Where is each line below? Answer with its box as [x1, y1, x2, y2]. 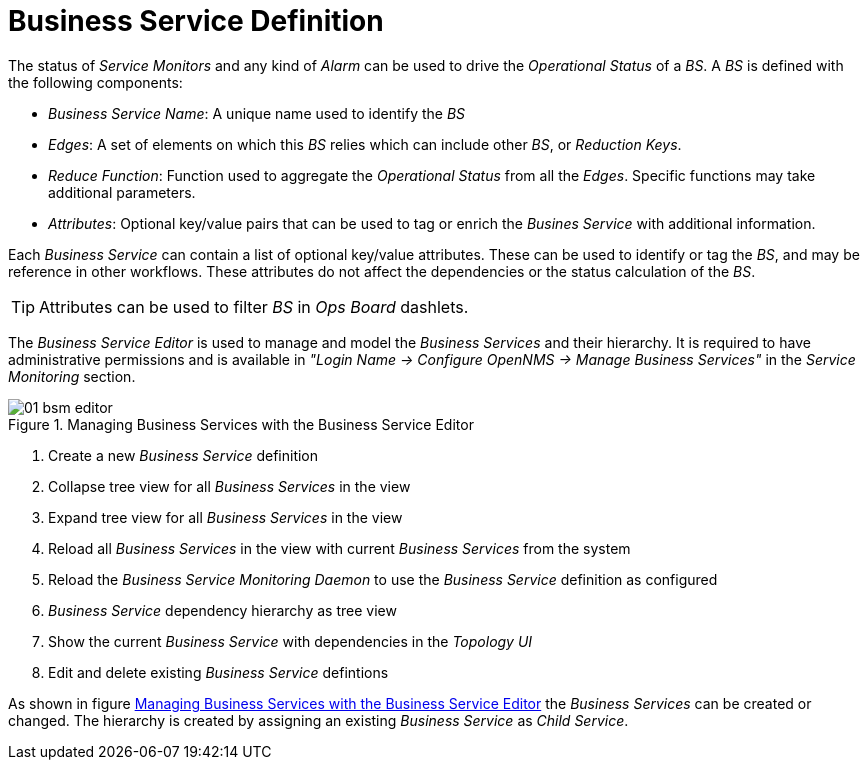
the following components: [8, 73, 183, 91]
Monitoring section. [8, 367, 136, 385]
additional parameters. [48, 183, 196, 201]
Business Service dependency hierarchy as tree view [48, 601, 397, 619]
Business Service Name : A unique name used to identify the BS [48, 104, 466, 122]
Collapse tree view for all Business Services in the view [48, 477, 411, 495]
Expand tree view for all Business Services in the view [48, 508, 403, 526]
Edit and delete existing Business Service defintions [48, 663, 389, 681]
